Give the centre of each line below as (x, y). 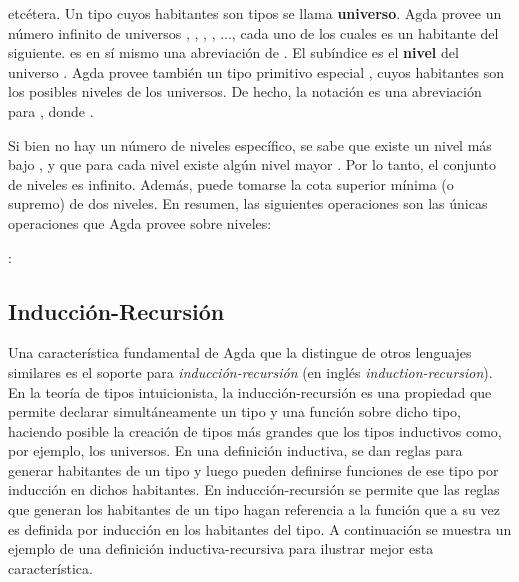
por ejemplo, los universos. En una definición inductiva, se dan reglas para (235, 450)
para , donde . (51, 110)
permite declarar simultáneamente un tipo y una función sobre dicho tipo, (235, 411)
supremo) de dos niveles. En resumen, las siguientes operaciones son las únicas (248, 203)
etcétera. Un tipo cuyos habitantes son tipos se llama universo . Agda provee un (255, 13)
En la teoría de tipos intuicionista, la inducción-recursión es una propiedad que (250, 391)
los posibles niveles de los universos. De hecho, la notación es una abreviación (245, 91)
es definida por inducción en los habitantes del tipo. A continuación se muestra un (260, 528)
